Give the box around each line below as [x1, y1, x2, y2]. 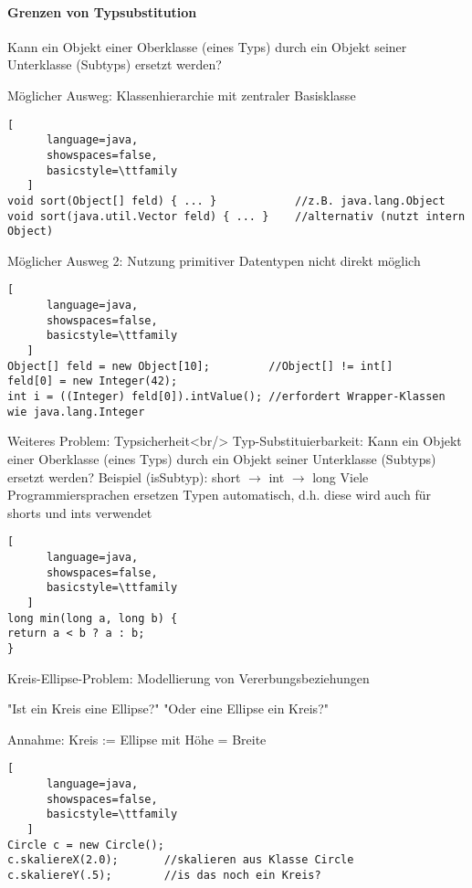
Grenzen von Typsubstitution [7, 2, 197, 21]
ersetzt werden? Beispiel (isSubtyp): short [7, 467, 241, 486]
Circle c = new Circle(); [7, 838, 164, 851]
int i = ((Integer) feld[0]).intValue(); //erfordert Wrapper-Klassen [7, 390, 446, 404]
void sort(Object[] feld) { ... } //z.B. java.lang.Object [7, 194, 446, 207]
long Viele [312, 467, 369, 486]
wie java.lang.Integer [7, 405, 145, 418]
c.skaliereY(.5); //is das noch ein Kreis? [7, 868, 321, 882]
